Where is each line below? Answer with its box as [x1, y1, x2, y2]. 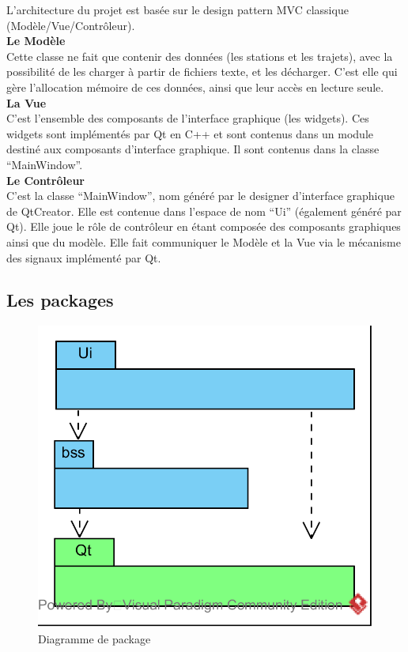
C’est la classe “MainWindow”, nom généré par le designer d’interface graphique [6, 187, 395, 204]
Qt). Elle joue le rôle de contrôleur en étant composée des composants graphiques [6, 218, 401, 235]
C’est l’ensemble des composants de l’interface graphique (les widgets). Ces [6, 110, 369, 126]
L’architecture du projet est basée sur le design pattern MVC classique [6, 2, 349, 17]
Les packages [6, 288, 114, 312]
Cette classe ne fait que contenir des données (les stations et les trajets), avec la [6, 47, 393, 64]
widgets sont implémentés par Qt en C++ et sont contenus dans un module [6, 125, 374, 141]
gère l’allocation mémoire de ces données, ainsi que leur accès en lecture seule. [6, 78, 384, 95]
